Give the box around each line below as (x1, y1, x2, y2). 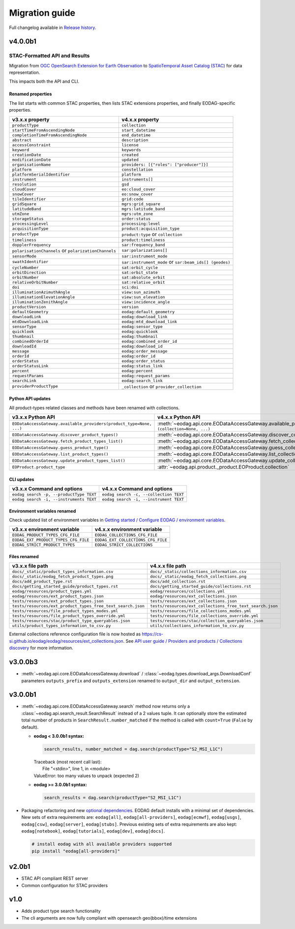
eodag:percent (121, 368, 153, 373)
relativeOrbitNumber (12, 279, 59, 285)
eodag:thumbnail (121, 333, 158, 339)
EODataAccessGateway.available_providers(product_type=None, (12, 421, 152, 426)
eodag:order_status (121, 358, 165, 363)
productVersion (12, 304, 46, 309)
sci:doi (121, 284, 139, 290)
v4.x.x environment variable (94, 526, 162, 533)
